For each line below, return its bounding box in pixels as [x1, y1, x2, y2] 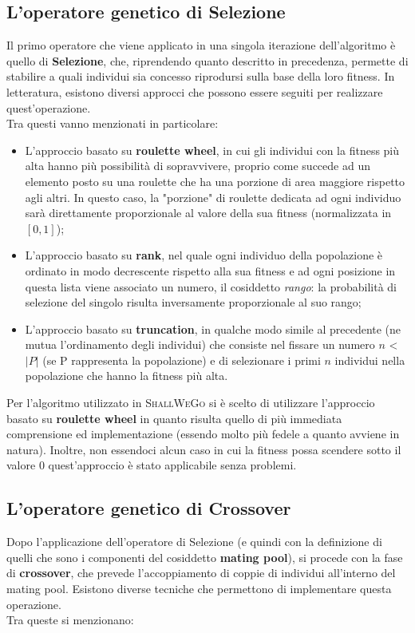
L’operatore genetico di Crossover [6, 496, 291, 520]
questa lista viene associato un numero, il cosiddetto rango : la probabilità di [25, 278, 397, 295]
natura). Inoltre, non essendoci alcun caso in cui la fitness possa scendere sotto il [6, 441, 401, 457]
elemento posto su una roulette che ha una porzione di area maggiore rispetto [25, 172, 405, 189]
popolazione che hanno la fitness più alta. [25, 367, 228, 384]
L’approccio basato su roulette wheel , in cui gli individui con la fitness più [25, 141, 400, 158]
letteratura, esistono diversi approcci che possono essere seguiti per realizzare [6, 83, 383, 100]
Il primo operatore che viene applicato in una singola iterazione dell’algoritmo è [6, 37, 396, 53]
